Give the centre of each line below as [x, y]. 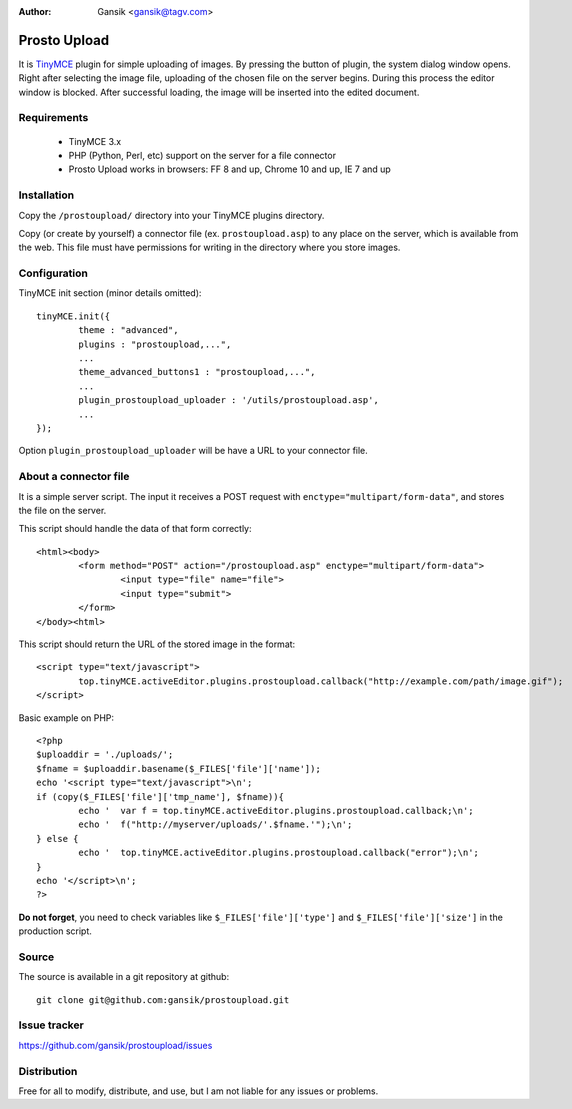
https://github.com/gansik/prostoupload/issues [115, 1045]
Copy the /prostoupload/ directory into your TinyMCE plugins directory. [171, 215]
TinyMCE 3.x [95, 141]
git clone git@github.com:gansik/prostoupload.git [163, 999]
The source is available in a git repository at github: [124, 977]
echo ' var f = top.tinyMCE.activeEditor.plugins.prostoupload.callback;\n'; [276, 810]
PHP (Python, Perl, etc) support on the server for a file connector [202, 156]
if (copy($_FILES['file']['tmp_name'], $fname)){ [160, 796]
